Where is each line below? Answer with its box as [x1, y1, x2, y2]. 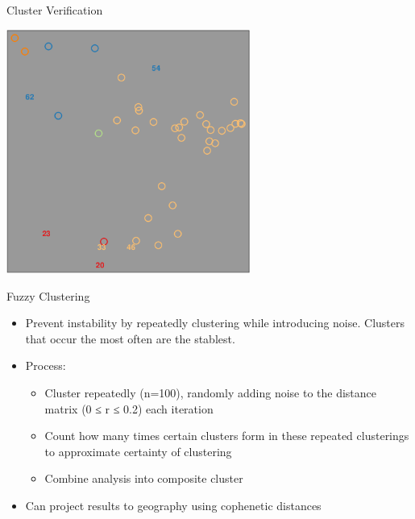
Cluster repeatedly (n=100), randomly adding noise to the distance [44, 384, 377, 401]
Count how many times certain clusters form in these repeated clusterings [44, 427, 409, 444]
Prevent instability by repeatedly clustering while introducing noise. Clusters [25, 314, 405, 331]
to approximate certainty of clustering [44, 442, 232, 459]
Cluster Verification [6, 2, 103, 18]
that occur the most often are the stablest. [25, 330, 235, 347]
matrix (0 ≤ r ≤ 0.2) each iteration [44, 400, 214, 417]
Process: [25, 357, 66, 374]
